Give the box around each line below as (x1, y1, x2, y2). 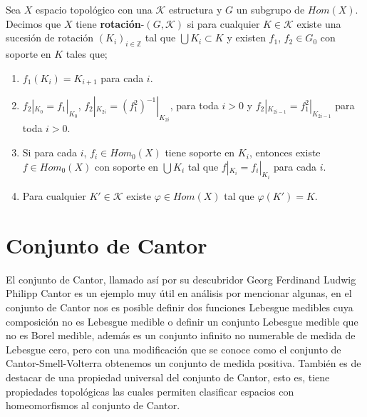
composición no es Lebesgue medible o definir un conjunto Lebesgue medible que (6, 313, 358, 328)
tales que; (66, 46, 108, 61)
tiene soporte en (165, 145, 235, 160)
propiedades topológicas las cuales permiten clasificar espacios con (6, 383, 294, 398)
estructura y (168, 2, 222, 16)
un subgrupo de (236, 2, 305, 16)
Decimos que (6, 16, 61, 31)
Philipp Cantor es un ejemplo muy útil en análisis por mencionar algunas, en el (6, 286, 352, 301)
